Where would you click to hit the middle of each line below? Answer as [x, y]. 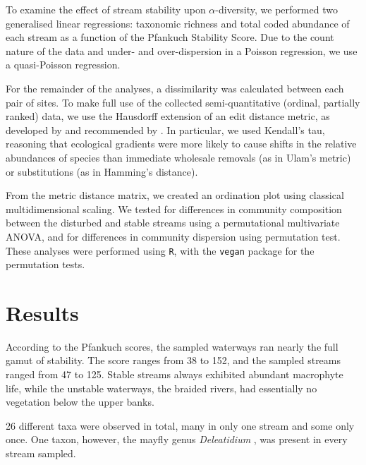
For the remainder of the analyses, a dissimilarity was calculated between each [175, 88]
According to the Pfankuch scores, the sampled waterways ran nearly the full [172, 346]
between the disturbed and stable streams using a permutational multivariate [173, 223]
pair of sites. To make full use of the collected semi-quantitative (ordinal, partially [183, 102]
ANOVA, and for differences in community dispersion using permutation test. [173, 236]
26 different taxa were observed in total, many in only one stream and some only [180, 425]
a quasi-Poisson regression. [63, 65]
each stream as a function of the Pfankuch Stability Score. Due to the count [170, 37]
